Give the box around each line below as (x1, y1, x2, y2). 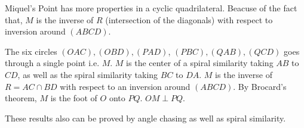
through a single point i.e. (5, 57, 100, 69)
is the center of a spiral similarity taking (126, 57, 274, 69)
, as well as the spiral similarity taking (17, 68, 158, 80)
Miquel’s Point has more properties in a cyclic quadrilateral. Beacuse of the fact (5, 2, 297, 14)
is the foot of (50, 92, 97, 104)
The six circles (5, 45, 57, 57)
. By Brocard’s (233, 80, 287, 92)
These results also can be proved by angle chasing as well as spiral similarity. (5, 111, 286, 124)
